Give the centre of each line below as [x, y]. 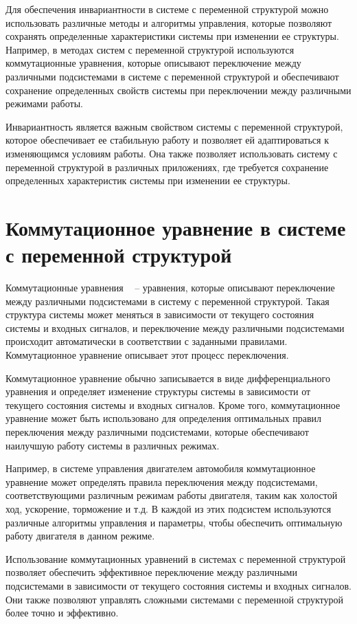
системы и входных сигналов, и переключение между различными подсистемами [175, 327]
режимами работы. [44, 103]
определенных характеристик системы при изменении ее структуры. [148, 180]
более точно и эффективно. [62, 613]
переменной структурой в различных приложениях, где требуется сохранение [167, 167]
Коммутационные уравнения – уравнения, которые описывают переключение [170, 288]
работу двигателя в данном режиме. [80, 536]
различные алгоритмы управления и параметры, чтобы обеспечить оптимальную [174, 522]
